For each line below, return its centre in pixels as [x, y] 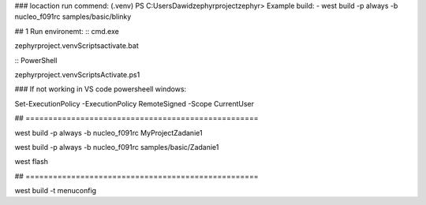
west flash [32, 162]
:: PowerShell [36, 60]
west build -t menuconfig [56, 191]
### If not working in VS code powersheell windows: [101, 89]
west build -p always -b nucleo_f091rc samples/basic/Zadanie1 [117, 147]
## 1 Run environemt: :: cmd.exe [67, 31]
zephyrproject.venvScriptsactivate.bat [77, 46]
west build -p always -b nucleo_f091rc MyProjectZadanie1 [108, 132]
